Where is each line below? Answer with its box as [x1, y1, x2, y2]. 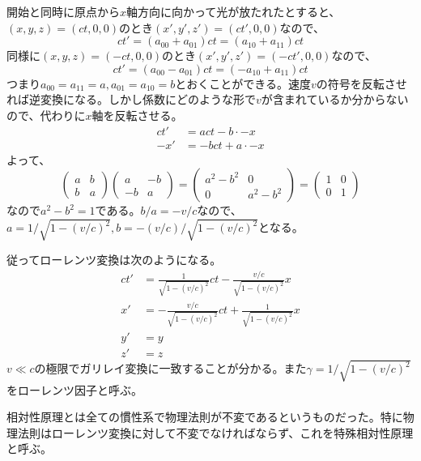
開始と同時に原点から [6, 3, 120, 19]
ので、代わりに [6, 106, 86, 123]
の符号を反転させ [316, 75, 407, 92]
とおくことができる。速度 [175, 75, 311, 92]
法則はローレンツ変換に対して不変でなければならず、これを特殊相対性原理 [17, 424, 414, 441]
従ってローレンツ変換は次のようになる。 [6, 251, 222, 268]
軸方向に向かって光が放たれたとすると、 [126, 3, 341, 19]
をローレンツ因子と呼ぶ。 [6, 381, 142, 398]
